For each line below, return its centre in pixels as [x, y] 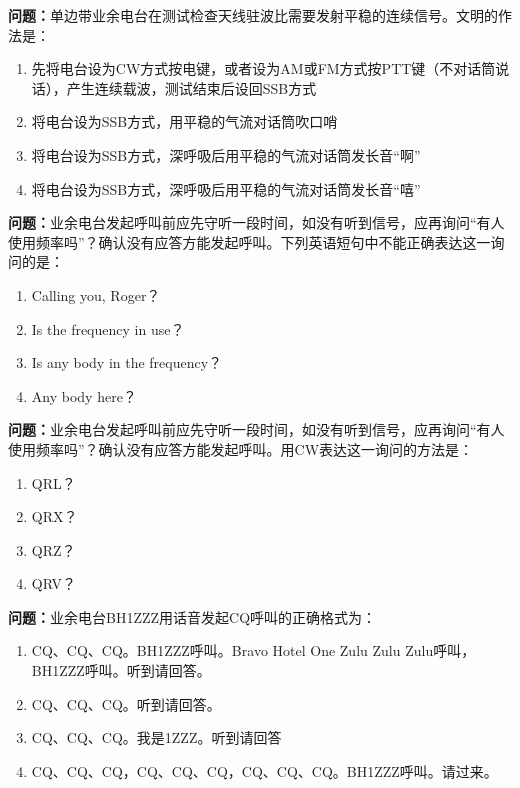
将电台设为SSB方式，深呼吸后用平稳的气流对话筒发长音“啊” [226, 154]
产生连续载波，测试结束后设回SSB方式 [191, 87]
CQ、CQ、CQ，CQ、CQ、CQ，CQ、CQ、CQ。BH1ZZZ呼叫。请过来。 [264, 770]
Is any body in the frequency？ [127, 362]
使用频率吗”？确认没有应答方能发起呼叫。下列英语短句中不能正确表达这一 [249, 241]
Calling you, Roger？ [96, 294]
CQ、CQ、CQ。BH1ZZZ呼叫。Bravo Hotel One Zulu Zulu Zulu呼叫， [253, 650]
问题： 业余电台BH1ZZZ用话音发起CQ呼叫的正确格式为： [192, 616]
